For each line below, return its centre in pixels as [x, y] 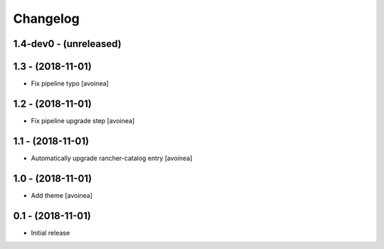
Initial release [50, 233]
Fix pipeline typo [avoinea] [70, 84]
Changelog [46, 18]
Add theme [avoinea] [62, 195]
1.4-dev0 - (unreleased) [67, 44]
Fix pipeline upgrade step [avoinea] [83, 120]
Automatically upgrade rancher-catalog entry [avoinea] [112, 158]
